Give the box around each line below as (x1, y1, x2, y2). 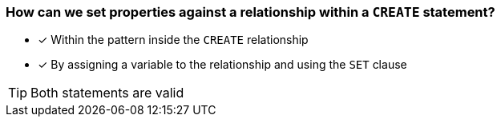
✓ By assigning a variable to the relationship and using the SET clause (38, 58, 407, 72)
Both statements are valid (30, 85, 184, 101)
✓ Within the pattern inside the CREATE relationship (38, 33, 309, 47)
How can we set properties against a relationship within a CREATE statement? (6, 4, 495, 20)
